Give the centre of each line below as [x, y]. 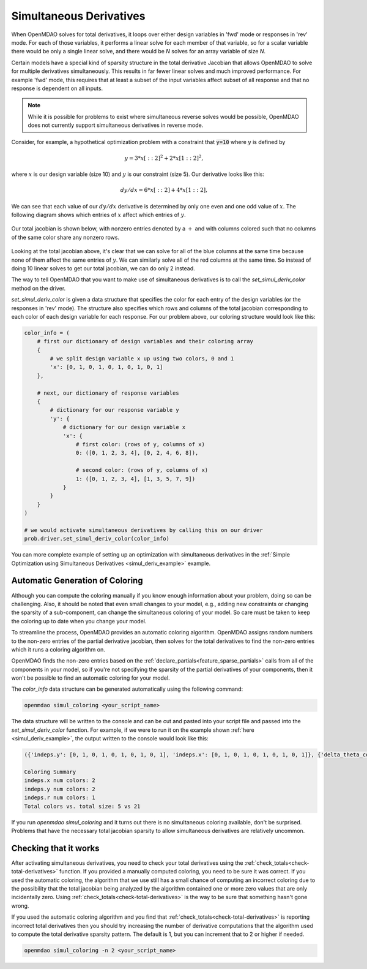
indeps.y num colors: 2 [60, 789]
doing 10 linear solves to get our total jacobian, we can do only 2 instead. [103, 268]
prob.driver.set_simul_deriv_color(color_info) [97, 539]
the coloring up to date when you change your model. [79, 621]
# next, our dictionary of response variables [108, 393]
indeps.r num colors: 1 [60, 798]
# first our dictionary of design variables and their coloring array [145, 341]
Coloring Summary [50, 772]
